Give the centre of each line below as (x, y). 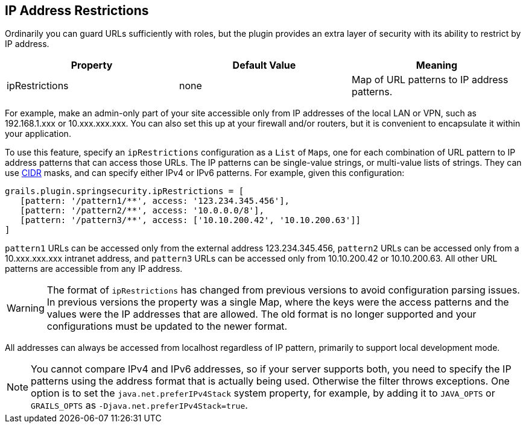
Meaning (437, 65)
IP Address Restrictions (77, 11)
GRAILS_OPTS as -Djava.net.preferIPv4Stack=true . (139, 405)
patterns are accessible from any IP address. (94, 269)
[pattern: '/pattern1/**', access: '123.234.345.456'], (155, 201)
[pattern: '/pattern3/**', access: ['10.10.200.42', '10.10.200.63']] (191, 220)
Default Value (264, 65)
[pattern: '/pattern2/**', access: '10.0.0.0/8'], (142, 211)
